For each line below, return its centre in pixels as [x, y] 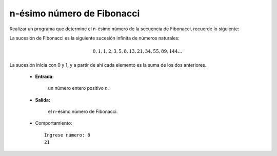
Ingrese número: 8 [67, 135]
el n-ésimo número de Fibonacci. [83, 112]
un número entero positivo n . [78, 88]
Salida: [43, 100]
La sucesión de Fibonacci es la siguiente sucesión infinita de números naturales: [94, 38]
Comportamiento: [54, 123]
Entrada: [44, 76]
